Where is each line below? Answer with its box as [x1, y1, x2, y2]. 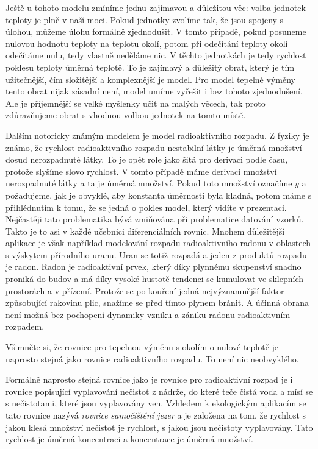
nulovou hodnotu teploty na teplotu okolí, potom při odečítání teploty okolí [5, 37, 288, 49]
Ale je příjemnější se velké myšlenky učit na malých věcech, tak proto [5, 96, 266, 109]
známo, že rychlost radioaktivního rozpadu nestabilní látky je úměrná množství [5, 141, 302, 154]
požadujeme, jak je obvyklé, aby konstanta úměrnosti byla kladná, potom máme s [5, 188, 312, 201]
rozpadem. [5, 320, 45, 333]
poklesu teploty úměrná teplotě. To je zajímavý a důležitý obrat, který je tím [5, 60, 295, 73]
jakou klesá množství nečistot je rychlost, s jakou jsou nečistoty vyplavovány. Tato [5, 420, 313, 433]
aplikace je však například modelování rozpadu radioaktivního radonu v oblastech [5, 236, 311, 249]
